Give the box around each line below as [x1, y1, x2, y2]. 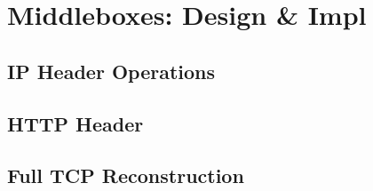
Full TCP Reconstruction [7, 162, 244, 189]
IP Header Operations [7, 57, 216, 84]
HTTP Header [7, 109, 144, 137]
